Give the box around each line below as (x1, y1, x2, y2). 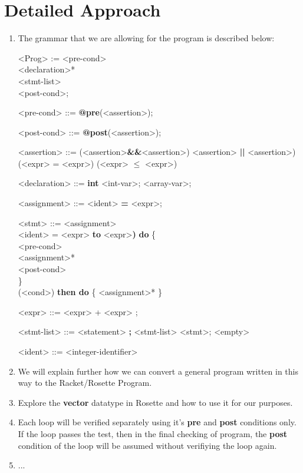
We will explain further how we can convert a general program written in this (18, 365, 298, 377)
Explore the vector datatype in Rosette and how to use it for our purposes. (18, 396, 293, 408)
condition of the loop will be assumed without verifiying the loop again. (18, 439, 277, 451)
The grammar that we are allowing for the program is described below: (18, 32, 275, 44)
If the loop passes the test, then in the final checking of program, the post (18, 427, 288, 439)
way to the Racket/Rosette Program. (18, 376, 152, 389)
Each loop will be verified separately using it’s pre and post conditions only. (18, 416, 297, 428)
